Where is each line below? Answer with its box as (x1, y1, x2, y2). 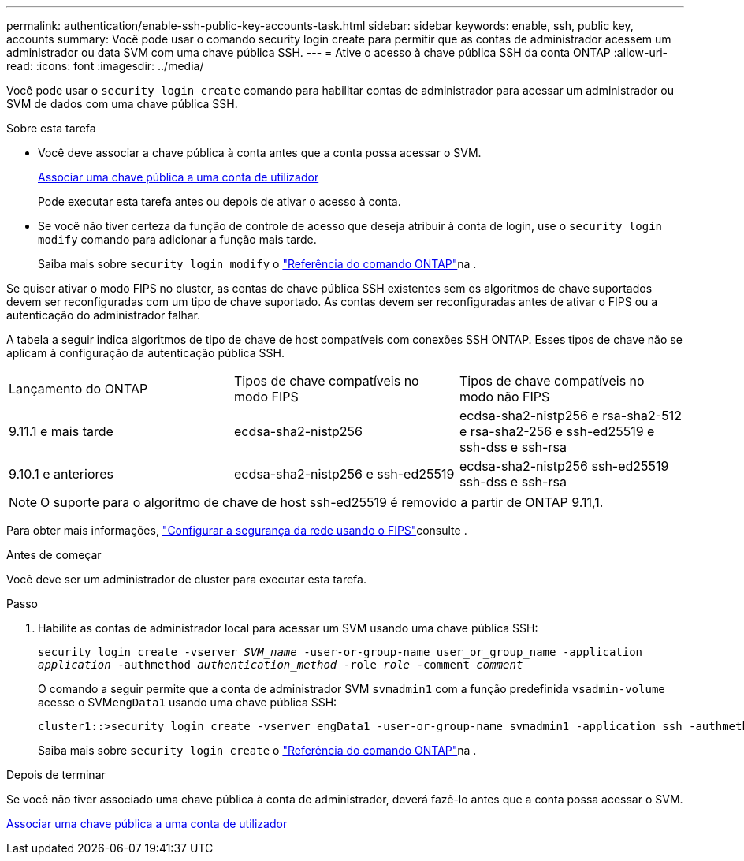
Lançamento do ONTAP (9, 381, 148, 397)
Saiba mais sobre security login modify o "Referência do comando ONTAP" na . (38, 257, 477, 270)
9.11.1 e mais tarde (9, 423, 113, 439)
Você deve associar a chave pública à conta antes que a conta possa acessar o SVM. (38, 146, 482, 159)
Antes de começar (6, 548, 102, 561)
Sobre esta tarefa (6, 121, 96, 135)
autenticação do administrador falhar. (6, 308, 201, 322)
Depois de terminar (6, 768, 106, 781)
